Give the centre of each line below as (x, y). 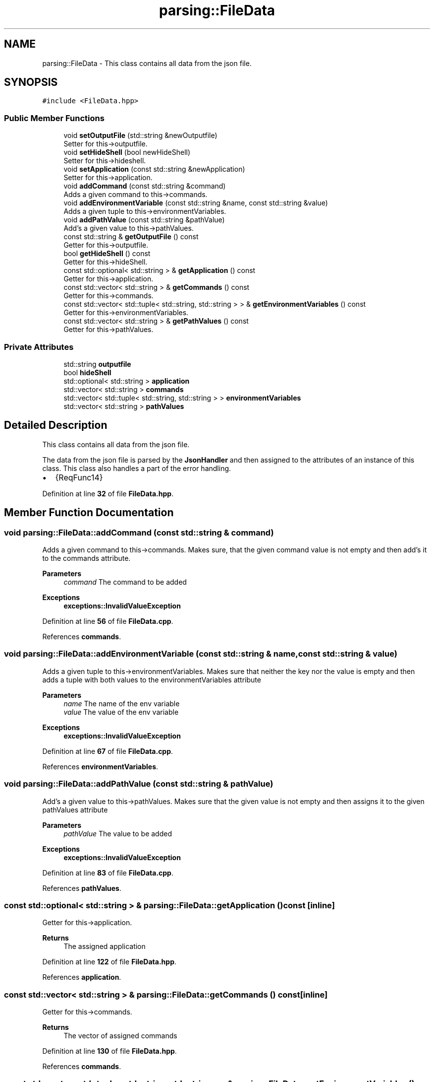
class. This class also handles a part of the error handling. (137, 468)
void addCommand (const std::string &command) (145, 186)
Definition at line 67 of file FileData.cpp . (108, 751)
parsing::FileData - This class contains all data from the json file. (147, 63)
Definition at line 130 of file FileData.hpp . (109, 1051)
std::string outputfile (97, 364)
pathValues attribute (75, 810)
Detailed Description (56, 425)
